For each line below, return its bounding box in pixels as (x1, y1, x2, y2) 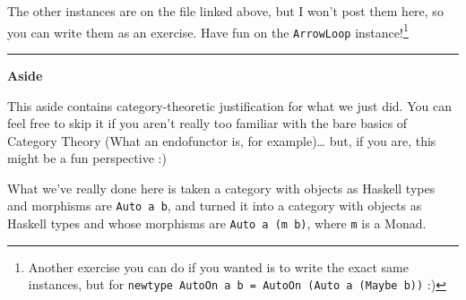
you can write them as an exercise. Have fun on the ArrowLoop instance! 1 (7, 20, 409, 41)
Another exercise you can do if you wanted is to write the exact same (28, 257, 409, 276)
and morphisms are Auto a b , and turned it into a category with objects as (7, 196, 422, 215)
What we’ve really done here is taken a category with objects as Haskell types (7, 178, 436, 197)
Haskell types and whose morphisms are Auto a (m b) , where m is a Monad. (7, 214, 427, 233)
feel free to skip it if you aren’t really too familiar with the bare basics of (7, 114, 408, 133)
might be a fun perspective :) (7, 149, 167, 167)
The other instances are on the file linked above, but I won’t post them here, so (7, 2, 444, 20)
